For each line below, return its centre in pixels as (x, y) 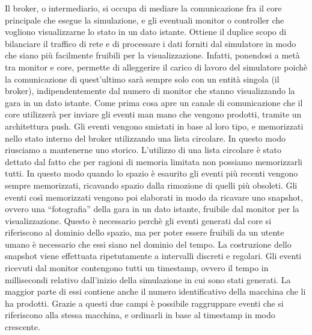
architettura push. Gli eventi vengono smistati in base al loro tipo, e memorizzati (154, 126)
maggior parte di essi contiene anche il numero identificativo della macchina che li (155, 291)
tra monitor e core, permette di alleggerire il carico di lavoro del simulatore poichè (156, 67)
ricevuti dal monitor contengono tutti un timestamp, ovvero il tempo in (137, 268)
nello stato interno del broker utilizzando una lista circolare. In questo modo (145, 138)
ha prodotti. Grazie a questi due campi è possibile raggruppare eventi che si (144, 303)
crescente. (23, 327)
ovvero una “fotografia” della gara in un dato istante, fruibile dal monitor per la (152, 209)
